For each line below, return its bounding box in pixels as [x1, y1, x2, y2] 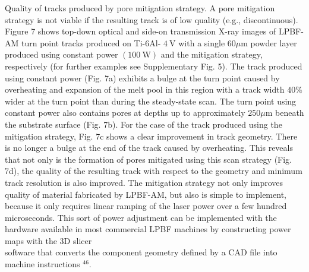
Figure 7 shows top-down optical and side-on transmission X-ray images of [5, 25, 276, 37]
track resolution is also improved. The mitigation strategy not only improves [5, 176, 283, 188]
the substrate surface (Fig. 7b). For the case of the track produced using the [5, 118, 282, 130]
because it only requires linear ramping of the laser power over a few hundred [5, 200, 287, 212]
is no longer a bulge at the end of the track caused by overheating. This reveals [5, 141, 293, 154]
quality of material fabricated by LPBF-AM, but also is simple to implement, [5, 188, 286, 200]
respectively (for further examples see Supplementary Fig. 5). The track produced [5, 59, 302, 72]
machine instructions [5, 258, 80, 270]
